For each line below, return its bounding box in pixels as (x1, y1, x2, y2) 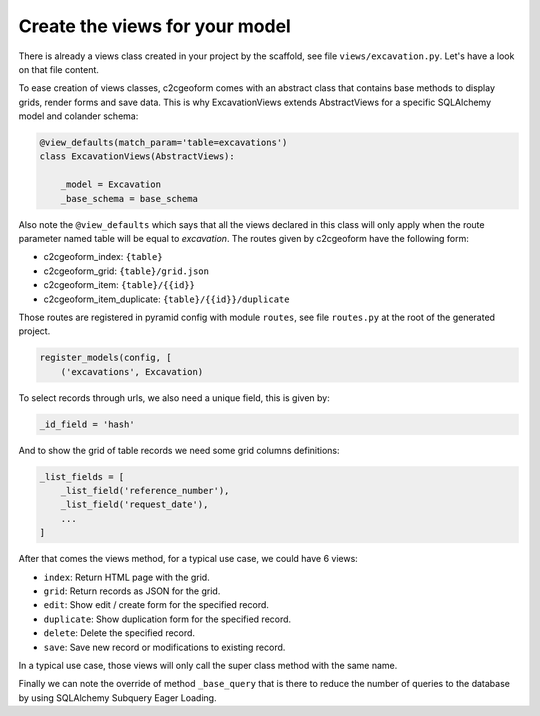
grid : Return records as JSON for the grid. (43, 585, 221, 597)
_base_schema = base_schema (60, 193, 199, 204)
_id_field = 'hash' (39, 418, 135, 430)
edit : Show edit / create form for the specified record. (43, 599, 270, 611)
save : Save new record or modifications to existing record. (43, 641, 286, 653)
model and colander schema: (18, 110, 139, 122)
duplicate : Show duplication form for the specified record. (43, 613, 292, 625)
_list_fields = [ (39, 471, 125, 482)
